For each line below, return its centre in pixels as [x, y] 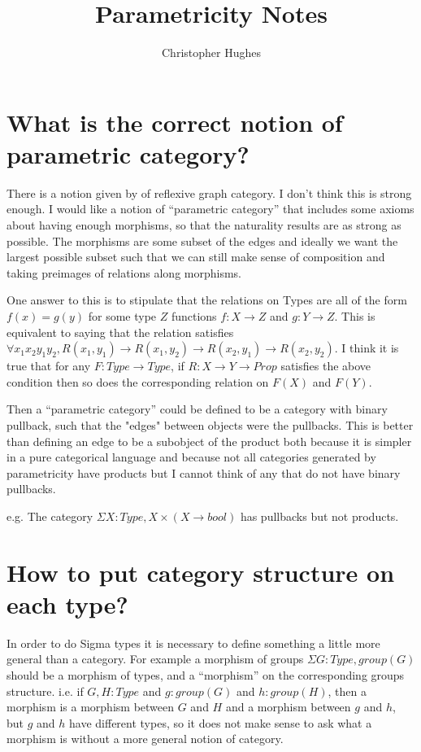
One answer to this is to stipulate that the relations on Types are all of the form [207, 300]
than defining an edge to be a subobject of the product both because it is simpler [209, 441]
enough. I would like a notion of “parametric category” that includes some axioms [210, 209]
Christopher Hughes [211, 52]
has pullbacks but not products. [319, 516]
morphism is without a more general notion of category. [145, 739]
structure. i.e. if [45, 691]
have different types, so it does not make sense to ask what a [221, 722]
